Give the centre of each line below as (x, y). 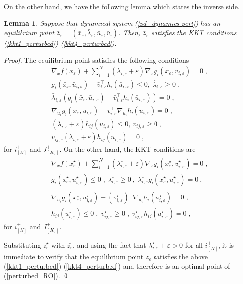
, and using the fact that (109, 245)
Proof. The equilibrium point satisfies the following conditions (97, 59)
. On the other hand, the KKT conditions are (127, 149)
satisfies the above (181, 256)
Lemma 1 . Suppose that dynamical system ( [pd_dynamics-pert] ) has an (112, 23)
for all (194, 245)
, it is (226, 245)
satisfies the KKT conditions (194, 33)
